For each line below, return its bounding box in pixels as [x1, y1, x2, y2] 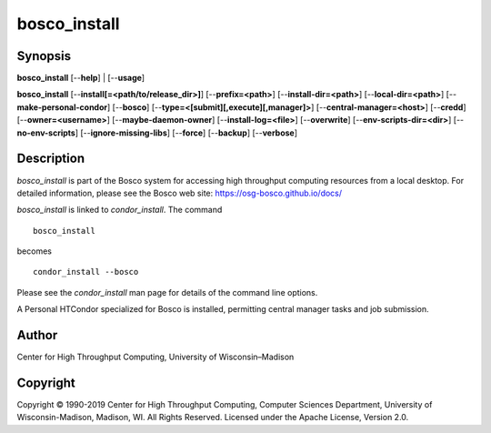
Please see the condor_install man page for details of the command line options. [16, 287, 318, 297]
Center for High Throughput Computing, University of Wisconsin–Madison [16, 351, 295, 363]
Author [16, 327, 58, 343]
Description [16, 151, 85, 166]
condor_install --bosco [33, 267, 139, 277]
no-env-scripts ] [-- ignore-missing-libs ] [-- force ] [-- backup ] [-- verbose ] [16, 127, 298, 138]
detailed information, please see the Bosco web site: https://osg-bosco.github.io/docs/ [16, 187, 343, 198]
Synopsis [16, 48, 72, 64]
